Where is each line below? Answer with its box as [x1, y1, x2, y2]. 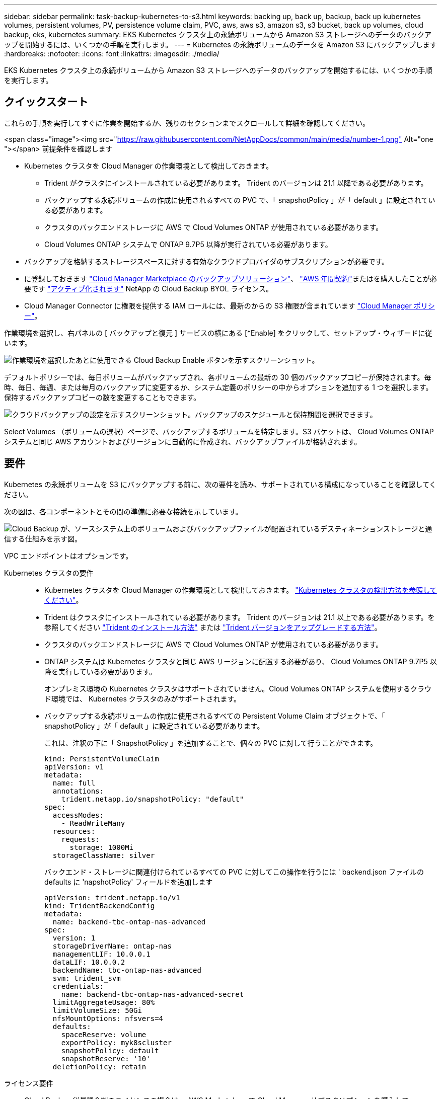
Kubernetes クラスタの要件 [4, 568, 94, 577]
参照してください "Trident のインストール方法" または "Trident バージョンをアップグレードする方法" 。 [44, 622, 382, 632]
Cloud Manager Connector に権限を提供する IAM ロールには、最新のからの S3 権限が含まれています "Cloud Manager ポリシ [24, 301, 435, 310]
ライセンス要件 [4, 1078, 53, 1087]
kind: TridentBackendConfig [44, 901, 155, 910]
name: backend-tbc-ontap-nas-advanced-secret [61, 990, 244, 998]
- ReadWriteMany [61, 819, 125, 827]
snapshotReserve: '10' [61, 1054, 151, 1063]
